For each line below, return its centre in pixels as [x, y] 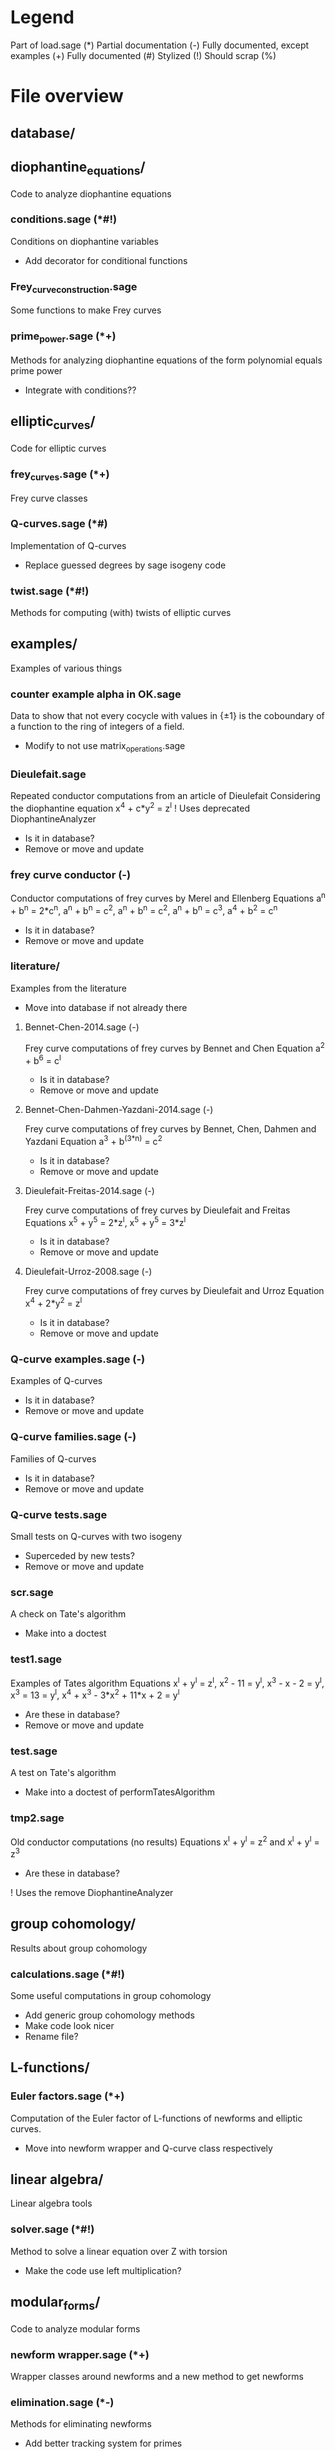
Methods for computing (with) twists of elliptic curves [121, 613]
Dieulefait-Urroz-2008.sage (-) [88, 1272]
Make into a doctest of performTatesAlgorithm [120, 1792]
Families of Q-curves [53, 1458]
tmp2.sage [37, 1818]
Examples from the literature [68, 988]
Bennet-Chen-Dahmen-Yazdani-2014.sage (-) [119, 1110]
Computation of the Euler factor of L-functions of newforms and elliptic [156, 2118]
